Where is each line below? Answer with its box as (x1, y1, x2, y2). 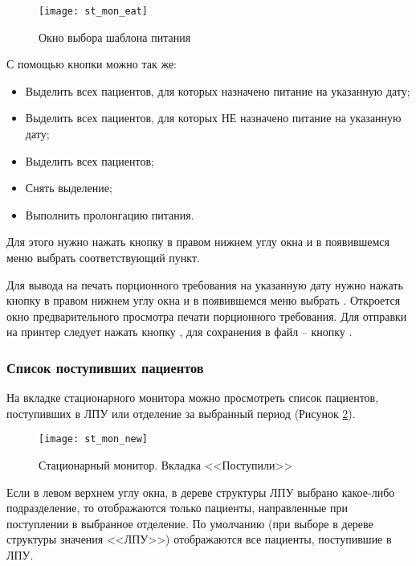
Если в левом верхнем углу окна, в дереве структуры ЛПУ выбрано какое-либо (6, 483, 395, 500)
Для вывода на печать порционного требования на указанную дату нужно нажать (6, 276, 403, 293)
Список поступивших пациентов (6, 357, 204, 377)
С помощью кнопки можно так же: (6, 55, 177, 72)
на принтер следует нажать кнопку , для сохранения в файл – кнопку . (6, 323, 353, 340)
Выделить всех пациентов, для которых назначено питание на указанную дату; (25, 82, 410, 99)
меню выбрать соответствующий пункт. (6, 249, 200, 265)
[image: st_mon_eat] (39, 6, 149, 17)
